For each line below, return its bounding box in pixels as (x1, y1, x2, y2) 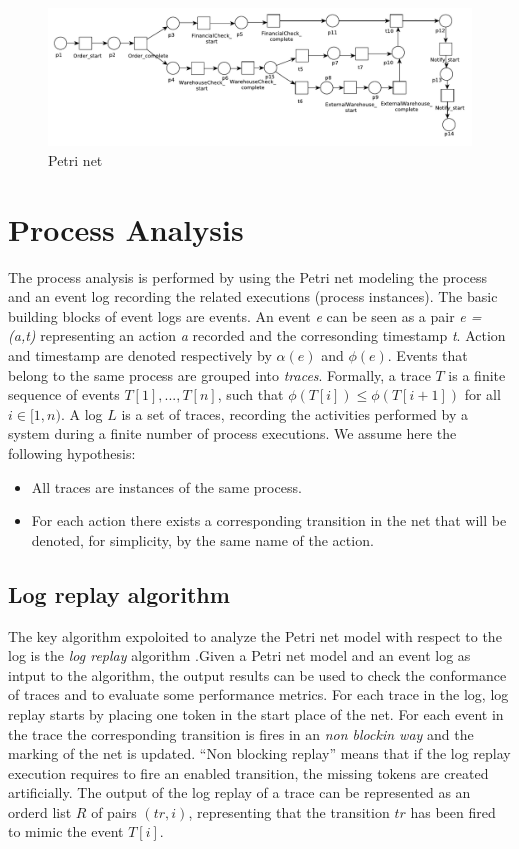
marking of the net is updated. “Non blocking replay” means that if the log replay (8, 743, 511, 764)
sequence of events (8, 384, 120, 405)
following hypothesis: (8, 442, 136, 463)
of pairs (91, 801, 137, 822)
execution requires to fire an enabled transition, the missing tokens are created (8, 762, 489, 783)
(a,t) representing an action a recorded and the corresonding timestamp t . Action (8, 325, 506, 346)
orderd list (8, 801, 72, 822)
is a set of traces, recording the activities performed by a (121, 403, 469, 424)
